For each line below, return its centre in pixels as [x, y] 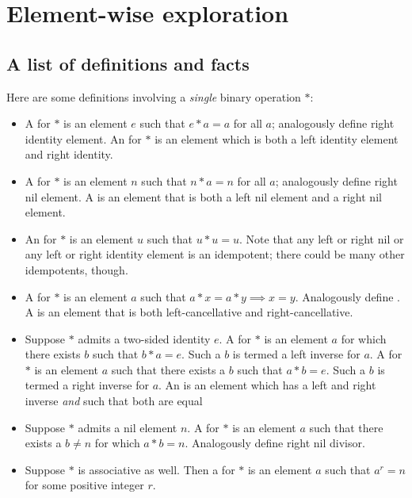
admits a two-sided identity [144, 338]
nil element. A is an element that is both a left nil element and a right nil [203, 196]
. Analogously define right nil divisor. [275, 443]
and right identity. [69, 154]
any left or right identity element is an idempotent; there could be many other [215, 254]
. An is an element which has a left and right [267, 385]
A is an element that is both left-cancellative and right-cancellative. [189, 312]
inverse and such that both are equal [114, 401]
